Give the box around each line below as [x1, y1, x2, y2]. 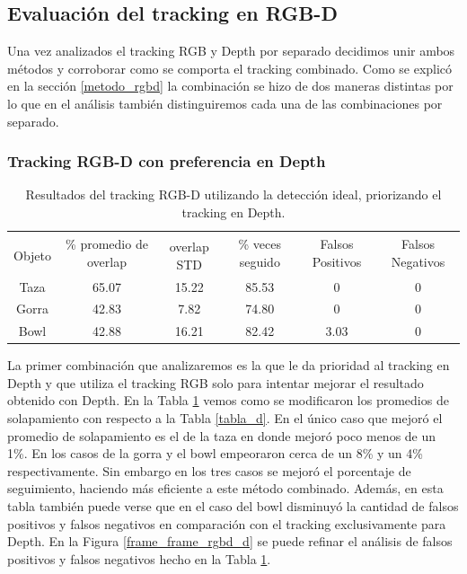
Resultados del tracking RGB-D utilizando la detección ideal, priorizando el [25, 185, 442, 204]
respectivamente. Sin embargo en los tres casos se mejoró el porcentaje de [7, 461, 411, 480]
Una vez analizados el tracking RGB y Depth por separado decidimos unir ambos [7, 41, 455, 60]
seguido [239, 252, 280, 271]
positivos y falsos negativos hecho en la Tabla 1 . [7, 549, 271, 568]
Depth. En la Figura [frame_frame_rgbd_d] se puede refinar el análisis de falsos [7, 532, 453, 551]
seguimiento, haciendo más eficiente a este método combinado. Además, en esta [7, 479, 444, 498]
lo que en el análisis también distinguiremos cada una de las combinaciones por [7, 93, 443, 112]
